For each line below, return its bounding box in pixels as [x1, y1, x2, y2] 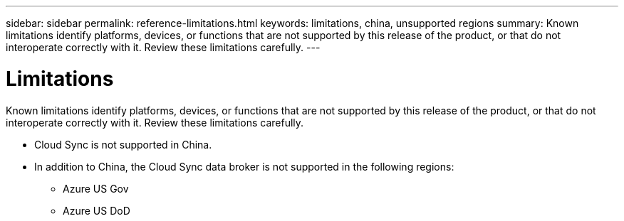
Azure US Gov [63, 182, 129, 195]
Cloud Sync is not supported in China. [34, 138, 212, 151]
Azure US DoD [63, 204, 130, 217]
